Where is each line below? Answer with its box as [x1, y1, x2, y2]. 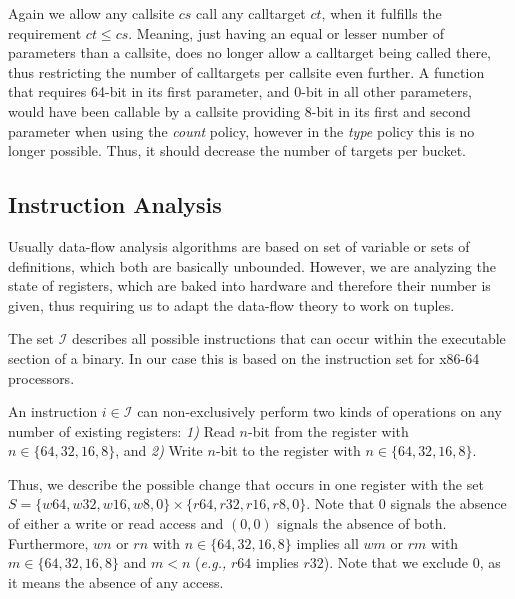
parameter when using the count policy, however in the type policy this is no [8, 120, 475, 141]
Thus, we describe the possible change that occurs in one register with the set [8, 473, 484, 494]
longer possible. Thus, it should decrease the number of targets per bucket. [8, 140, 466, 161]
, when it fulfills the [321, 3, 442, 23]
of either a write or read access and [8, 513, 224, 534]
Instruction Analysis [8, 189, 222, 220]
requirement [8, 22, 82, 43]
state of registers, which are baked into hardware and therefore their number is [8, 275, 491, 296]
